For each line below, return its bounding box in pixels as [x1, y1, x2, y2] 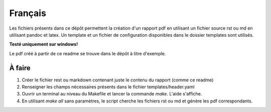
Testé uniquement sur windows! [9, 41, 78, 47]
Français [9, 8, 46, 19]
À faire [9, 63, 31, 72]
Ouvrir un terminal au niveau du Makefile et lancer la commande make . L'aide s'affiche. [22, 91, 202, 97]
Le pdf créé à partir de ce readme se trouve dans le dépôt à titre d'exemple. [9, 50, 166, 56]
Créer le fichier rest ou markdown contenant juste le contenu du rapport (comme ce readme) [22, 77, 214, 83]
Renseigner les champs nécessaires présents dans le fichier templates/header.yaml [22, 84, 195, 90]
